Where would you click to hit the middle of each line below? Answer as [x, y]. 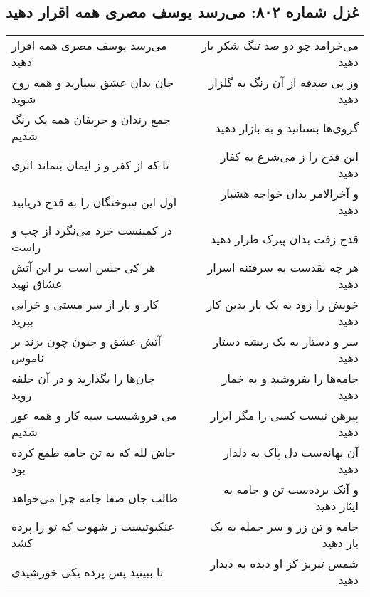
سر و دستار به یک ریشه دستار [286, 342]
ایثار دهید [337, 506]
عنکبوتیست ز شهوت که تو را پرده [93, 527]
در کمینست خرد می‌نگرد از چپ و [92, 231]
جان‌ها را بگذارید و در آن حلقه [83, 379]
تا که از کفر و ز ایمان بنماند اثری [90, 164]
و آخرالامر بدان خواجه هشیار [290, 194]
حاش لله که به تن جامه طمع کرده [94, 453]
